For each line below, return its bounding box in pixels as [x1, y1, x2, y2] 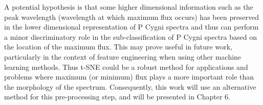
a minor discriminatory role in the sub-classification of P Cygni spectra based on [4, 31, 257, 42]
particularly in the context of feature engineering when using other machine [4, 51, 242, 62]
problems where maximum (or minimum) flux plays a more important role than [4, 71, 254, 82]
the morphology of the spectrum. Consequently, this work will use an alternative [4, 81, 256, 92]
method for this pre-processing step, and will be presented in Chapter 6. [4, 91, 230, 102]
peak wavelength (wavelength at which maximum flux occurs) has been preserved [4, 11, 259, 22]
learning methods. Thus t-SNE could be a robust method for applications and [4, 61, 248, 72]
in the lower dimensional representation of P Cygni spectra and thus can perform [4, 21, 259, 32]
